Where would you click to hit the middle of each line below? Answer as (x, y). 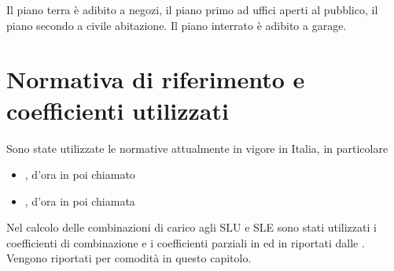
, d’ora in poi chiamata (80, 200)
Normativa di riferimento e (156, 79)
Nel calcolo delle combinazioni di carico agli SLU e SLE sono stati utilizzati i (191, 227)
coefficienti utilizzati (118, 110)
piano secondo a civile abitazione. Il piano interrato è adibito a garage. (177, 25)
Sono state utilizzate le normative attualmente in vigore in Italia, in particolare (197, 148)
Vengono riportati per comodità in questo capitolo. (129, 258)
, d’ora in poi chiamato (80, 174)
